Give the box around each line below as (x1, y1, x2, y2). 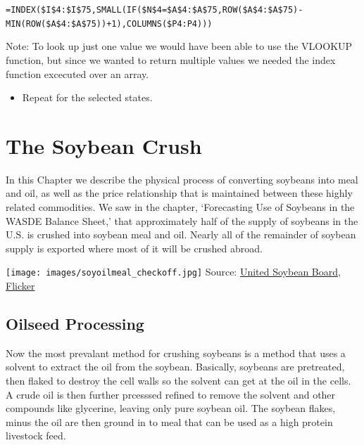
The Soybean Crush (6, 131, 202, 160)
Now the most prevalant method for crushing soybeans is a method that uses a (6, 345, 346, 360)
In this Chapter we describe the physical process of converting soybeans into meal (6, 172, 358, 186)
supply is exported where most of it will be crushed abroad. (6, 240, 263, 255)
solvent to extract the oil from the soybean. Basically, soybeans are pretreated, (6, 359, 345, 374)
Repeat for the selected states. (22, 90, 153, 105)
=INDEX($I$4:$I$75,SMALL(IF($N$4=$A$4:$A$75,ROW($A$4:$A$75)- (6, 5, 303, 15)
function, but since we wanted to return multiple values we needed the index (6, 52, 336, 67)
